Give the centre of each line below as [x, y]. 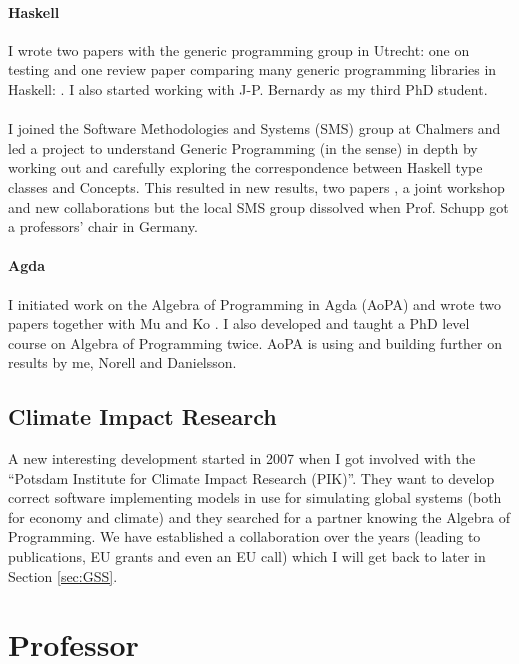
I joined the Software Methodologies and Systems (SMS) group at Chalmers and [254, 128]
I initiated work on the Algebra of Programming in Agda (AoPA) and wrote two [254, 303]
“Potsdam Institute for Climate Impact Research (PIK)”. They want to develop [251, 477]
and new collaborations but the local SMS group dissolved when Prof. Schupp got [258, 206]
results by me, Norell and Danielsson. [122, 362]
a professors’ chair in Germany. [103, 226]
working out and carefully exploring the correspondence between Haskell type [245, 167]
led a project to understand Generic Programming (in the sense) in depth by [243, 147]
